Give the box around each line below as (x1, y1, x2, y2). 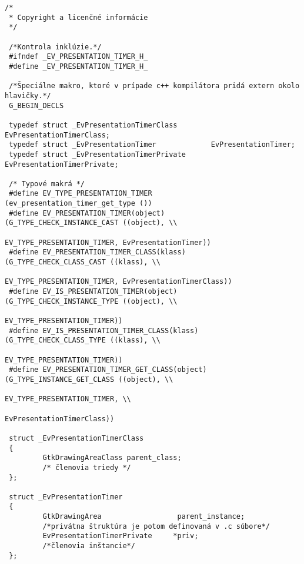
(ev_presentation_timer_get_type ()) (5, 199, 152, 208)
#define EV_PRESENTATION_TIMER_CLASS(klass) (9, 248, 186, 257)
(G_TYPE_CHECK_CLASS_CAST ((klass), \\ (5, 258, 161, 267)
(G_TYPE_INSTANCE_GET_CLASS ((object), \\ (5, 375, 173, 384)
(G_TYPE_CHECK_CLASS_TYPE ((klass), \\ (5, 336, 161, 345)
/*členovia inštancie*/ (42, 542, 135, 550)
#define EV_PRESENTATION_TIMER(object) (9, 209, 165, 217)
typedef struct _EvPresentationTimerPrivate (9, 150, 186, 159)
